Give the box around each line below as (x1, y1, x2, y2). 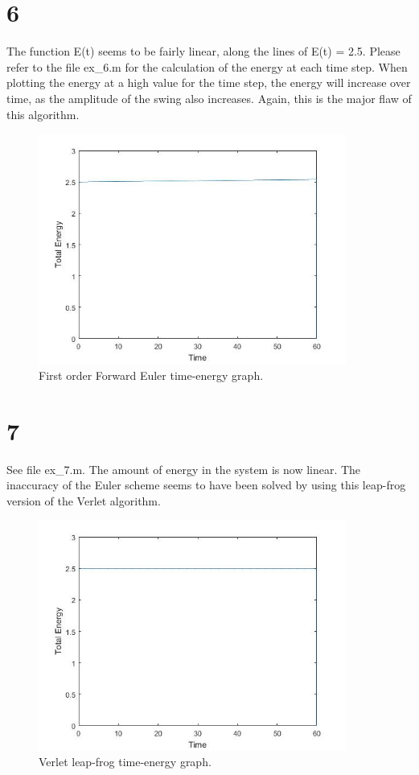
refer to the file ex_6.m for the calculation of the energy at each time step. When (6, 58, 408, 75)
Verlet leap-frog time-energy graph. (39, 753, 212, 770)
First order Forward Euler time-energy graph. (39, 366, 264, 383)
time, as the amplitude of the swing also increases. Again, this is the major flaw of (6, 89, 412, 106)
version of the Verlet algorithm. (6, 492, 161, 509)
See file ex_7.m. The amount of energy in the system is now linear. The (6, 460, 361, 477)
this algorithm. (6, 105, 80, 122)
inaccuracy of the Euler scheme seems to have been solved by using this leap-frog (6, 476, 406, 493)
